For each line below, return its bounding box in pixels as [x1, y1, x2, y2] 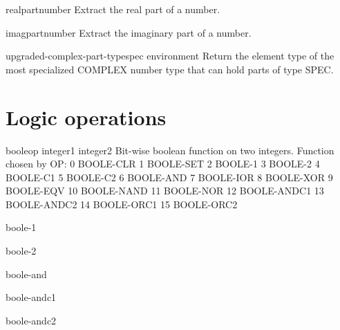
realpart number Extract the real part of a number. [6, 2, 220, 16]
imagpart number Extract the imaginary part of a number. [6, 25, 252, 39]
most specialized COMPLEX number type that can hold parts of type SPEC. [6, 62, 334, 76]
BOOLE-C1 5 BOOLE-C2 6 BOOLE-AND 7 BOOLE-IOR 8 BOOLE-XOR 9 [6, 169, 333, 184]
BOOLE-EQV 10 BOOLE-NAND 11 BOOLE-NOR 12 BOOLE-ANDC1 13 [6, 183, 324, 198]
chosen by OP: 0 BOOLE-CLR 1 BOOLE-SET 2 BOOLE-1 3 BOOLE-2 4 [6, 156, 320, 171]
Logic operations [6, 102, 167, 131]
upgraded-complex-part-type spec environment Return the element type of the [6, 48, 334, 63]
